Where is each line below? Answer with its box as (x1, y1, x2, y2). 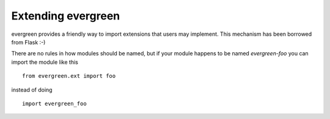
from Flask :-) (11, 38, 46, 46)
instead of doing (11, 86, 53, 93)
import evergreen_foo (22, 100, 87, 107)
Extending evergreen (11, 9, 120, 22)
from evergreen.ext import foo (22, 73, 116, 80)
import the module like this (11, 58, 79, 66)
